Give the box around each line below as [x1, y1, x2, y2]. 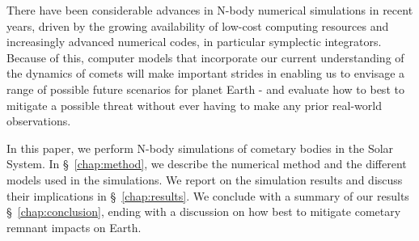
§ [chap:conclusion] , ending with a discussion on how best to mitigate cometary [6, 203, 401, 220]
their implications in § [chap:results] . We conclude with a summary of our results [6, 187, 409, 204]
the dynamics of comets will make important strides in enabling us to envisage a [6, 65, 405, 82]
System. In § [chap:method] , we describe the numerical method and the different [6, 155, 407, 172]
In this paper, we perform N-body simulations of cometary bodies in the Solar [6, 139, 394, 156]
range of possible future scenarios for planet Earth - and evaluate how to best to [6, 80, 404, 97]
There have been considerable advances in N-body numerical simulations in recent [6, 2, 413, 18]
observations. [6, 112, 71, 129]
